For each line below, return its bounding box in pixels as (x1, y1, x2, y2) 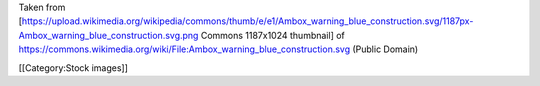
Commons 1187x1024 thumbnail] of (200, 29, 345, 41)
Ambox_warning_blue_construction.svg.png (18, 29, 199, 41)
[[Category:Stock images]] (18, 61, 129, 74)
